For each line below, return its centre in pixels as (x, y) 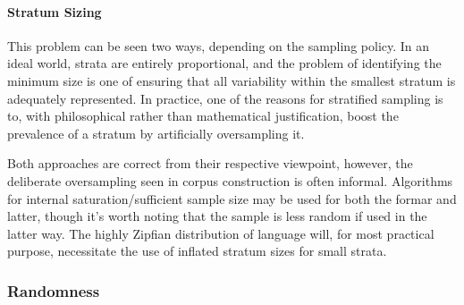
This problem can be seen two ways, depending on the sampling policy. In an (219, 45)
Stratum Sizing (55, 11)
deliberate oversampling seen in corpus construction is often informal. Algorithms (230, 180)
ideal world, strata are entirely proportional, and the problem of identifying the (224, 63)
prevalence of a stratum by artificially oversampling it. (156, 133)
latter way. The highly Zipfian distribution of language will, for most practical (221, 233)
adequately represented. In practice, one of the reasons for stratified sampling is (225, 98)
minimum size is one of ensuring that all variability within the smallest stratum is (232, 80)
